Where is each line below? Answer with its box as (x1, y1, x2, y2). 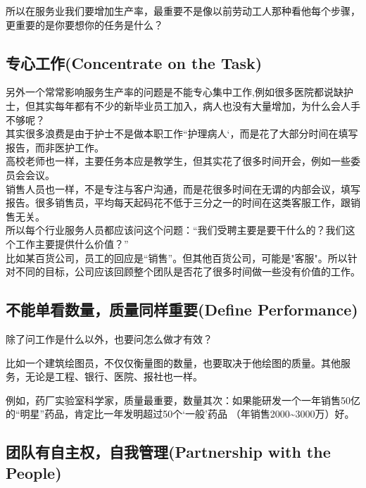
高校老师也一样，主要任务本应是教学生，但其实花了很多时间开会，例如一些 (6, 154, 351, 168)
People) (6, 461, 62, 483)
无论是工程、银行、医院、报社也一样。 (25, 369, 203, 384)
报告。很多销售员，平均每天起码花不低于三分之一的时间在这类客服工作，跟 (6, 195, 351, 210)
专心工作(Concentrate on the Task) (6, 51, 263, 73)
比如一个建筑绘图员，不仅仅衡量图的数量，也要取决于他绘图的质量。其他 (6, 355, 341, 370)
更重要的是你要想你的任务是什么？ (6, 17, 163, 32)
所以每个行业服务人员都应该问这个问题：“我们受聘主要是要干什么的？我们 (6, 223, 346, 237)
